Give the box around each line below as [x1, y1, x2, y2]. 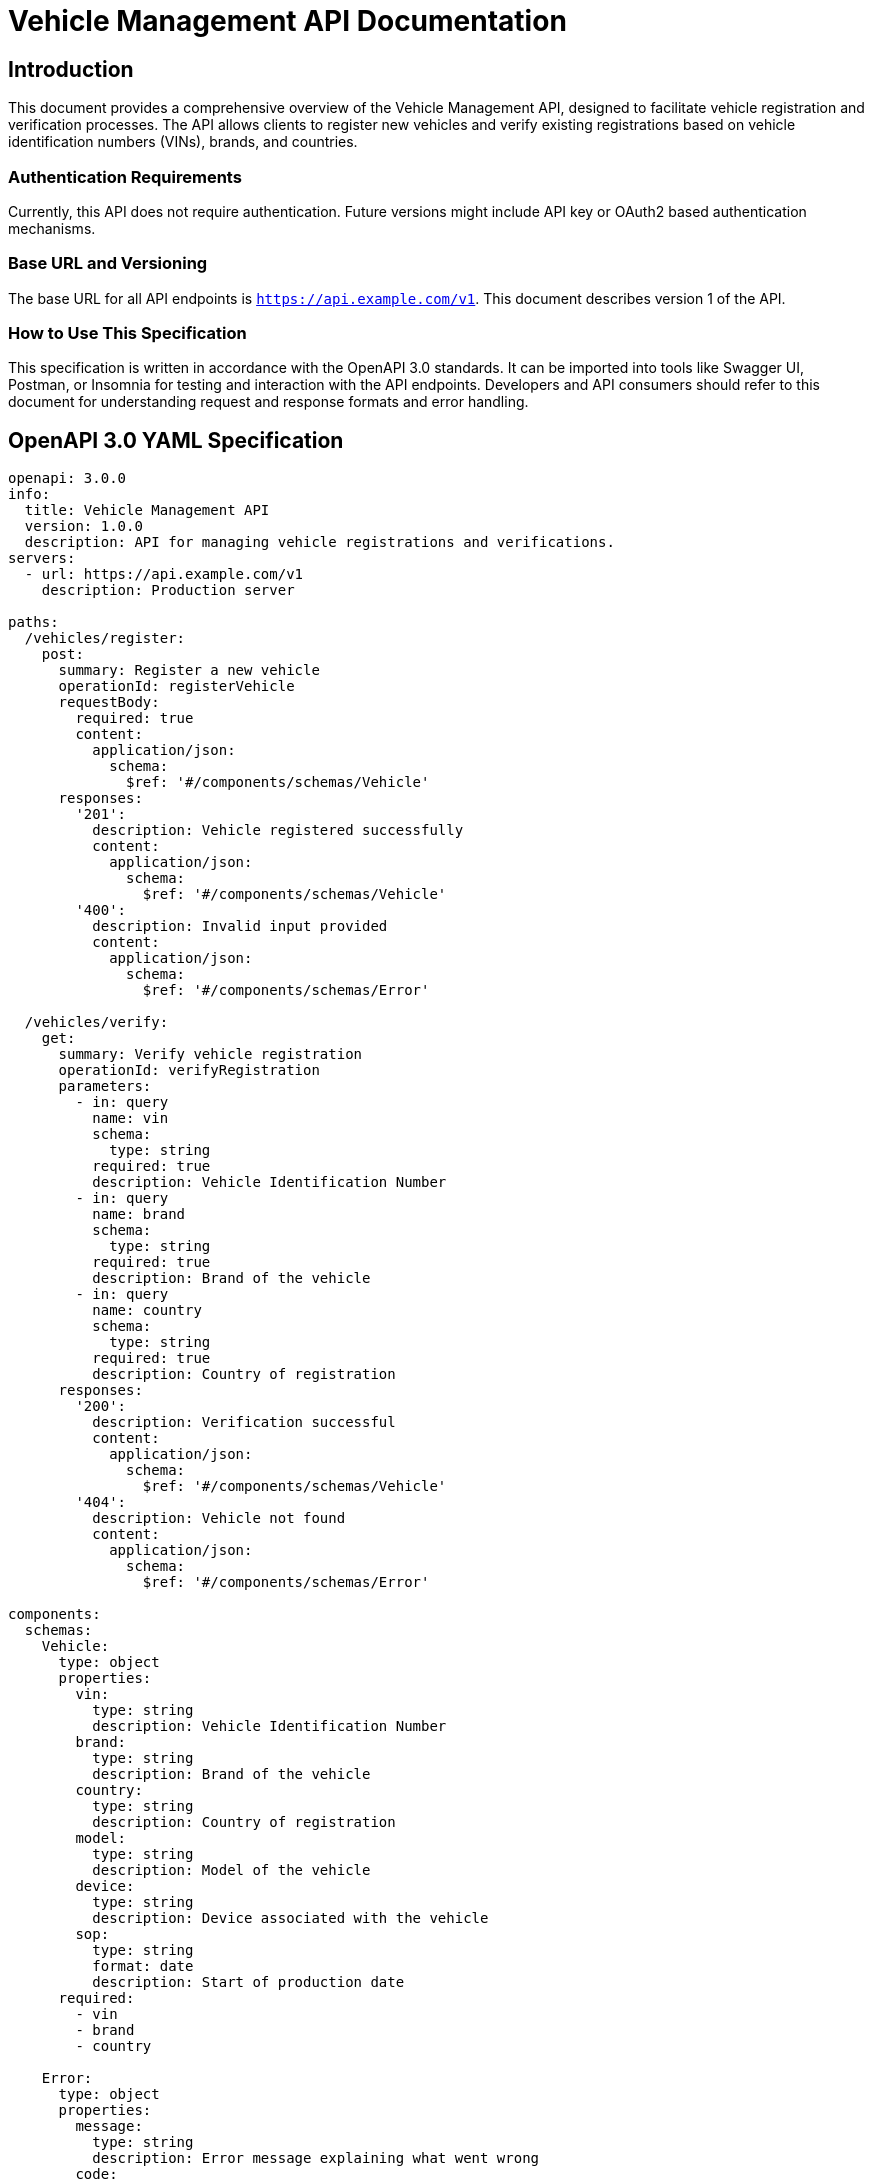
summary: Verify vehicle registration [58, 1046, 363, 1063]
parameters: [58, 1078, 152, 1095]
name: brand [92, 1206, 186, 1223]
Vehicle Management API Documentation [8, 4, 567, 38]
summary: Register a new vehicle [58, 662, 320, 679]
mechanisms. [8, 219, 96, 237]
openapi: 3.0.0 [8, 470, 127, 487]
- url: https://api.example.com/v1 [24, 566, 304, 583]
